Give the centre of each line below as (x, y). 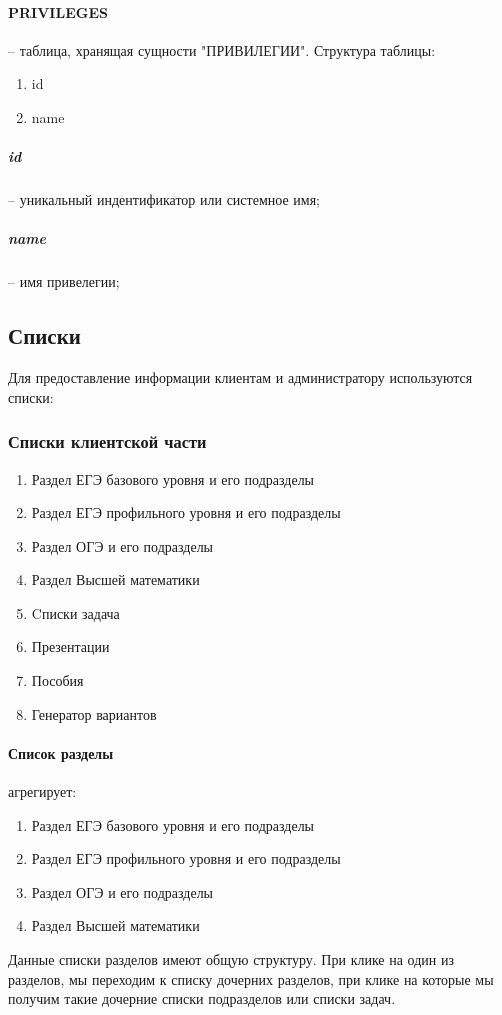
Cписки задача (75, 612)
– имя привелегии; (64, 281)
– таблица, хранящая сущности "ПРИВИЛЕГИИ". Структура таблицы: (222, 49)
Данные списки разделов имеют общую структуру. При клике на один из (231, 959)
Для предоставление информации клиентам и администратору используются (240, 377)
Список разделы (61, 752)
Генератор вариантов (94, 713)
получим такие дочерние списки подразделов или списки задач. (202, 998)
